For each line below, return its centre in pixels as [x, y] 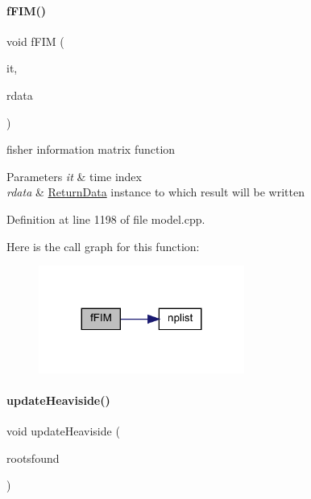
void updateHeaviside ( [63, 431]
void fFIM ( [35, 41]
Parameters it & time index [74, 176]
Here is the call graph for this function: [103, 246]
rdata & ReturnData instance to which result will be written [155, 192]
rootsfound [33, 458]
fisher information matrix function [91, 149]
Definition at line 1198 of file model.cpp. [106, 219]
